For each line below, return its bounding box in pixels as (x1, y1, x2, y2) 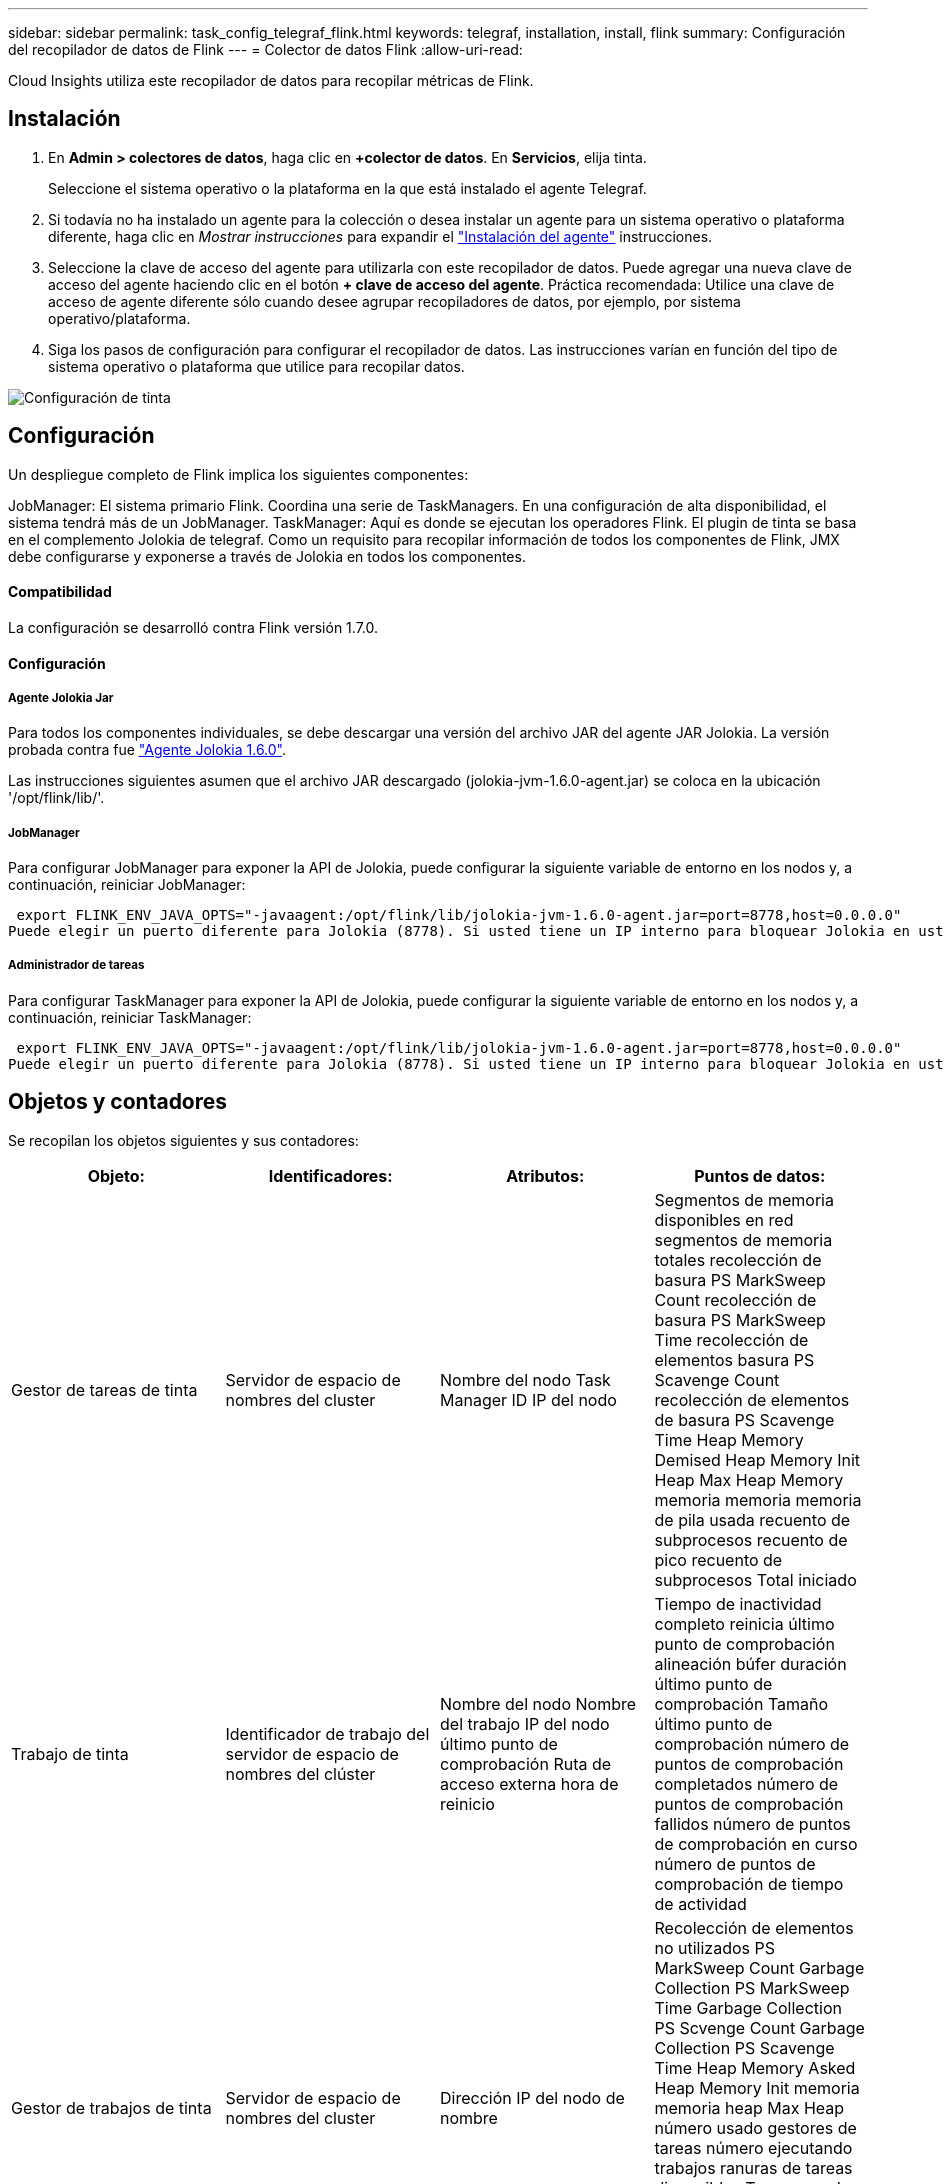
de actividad (654, 1893, 747, 1914)
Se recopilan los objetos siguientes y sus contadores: (8, 1131, 359, 1149)
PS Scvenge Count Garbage (654, 2017, 865, 2038)
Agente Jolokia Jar (8, 690, 114, 705)
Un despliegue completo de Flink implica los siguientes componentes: (8, 465, 469, 483)
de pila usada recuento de (654, 1509, 851, 1530)
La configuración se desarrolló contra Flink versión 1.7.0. (8, 618, 379, 636)
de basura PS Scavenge (654, 1409, 835, 1430)
